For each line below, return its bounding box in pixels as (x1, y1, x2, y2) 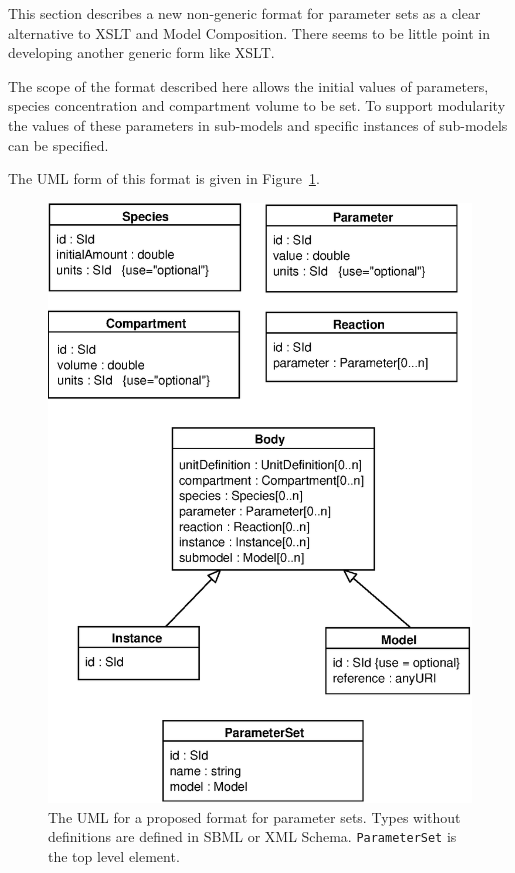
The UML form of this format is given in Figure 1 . (8, 168, 320, 189)
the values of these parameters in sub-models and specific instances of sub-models (8, 114, 508, 135)
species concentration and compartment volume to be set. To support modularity (8, 95, 506, 116)
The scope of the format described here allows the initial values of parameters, (8, 75, 489, 96)
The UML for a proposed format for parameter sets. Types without (48, 806, 461, 827)
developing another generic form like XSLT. (8, 42, 275, 63)
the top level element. (48, 846, 180, 867)
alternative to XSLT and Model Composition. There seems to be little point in (8, 22, 490, 43)
